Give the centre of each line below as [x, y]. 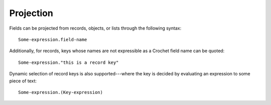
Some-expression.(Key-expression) [60, 92]
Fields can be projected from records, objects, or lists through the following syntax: [95, 28]
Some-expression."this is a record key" [69, 62]
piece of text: [23, 81]
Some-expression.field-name [53, 39]
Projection [31, 13]
